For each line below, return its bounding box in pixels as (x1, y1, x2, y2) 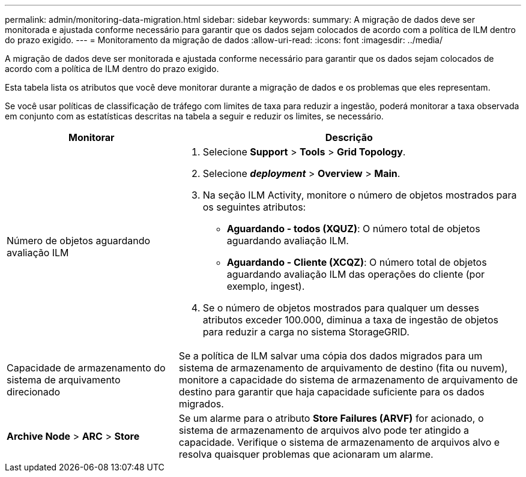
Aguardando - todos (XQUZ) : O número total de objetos (226, 223, 480, 235)
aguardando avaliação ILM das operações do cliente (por (226, 268, 485, 280)
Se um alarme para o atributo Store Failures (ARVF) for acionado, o (178, 412, 484, 424)
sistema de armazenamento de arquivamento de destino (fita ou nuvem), (178, 362, 508, 374)
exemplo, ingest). (226, 280, 305, 292)
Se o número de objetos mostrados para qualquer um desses (202, 302, 479, 314)
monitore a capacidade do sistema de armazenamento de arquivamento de (178, 374, 518, 386)
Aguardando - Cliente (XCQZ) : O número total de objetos (226, 256, 487, 268)
